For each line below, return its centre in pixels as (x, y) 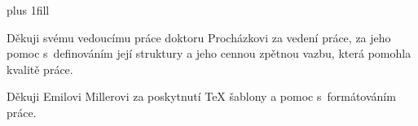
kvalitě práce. (40, 69)
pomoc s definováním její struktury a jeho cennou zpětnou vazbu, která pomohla (209, 53)
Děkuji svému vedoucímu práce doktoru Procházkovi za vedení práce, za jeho (199, 37)
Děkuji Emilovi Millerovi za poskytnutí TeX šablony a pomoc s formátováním (201, 96)
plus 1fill (28, 10)
